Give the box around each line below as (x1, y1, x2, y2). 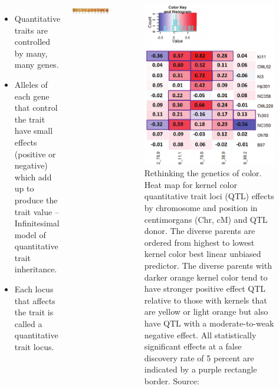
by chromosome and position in (144, 202, 258, 214)
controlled (14, 35, 51, 48)
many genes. (14, 58, 59, 71)
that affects (14, 294, 55, 306)
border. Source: (144, 374, 199, 387)
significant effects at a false (144, 340, 242, 352)
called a (14, 317, 42, 329)
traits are (14, 24, 48, 36)
